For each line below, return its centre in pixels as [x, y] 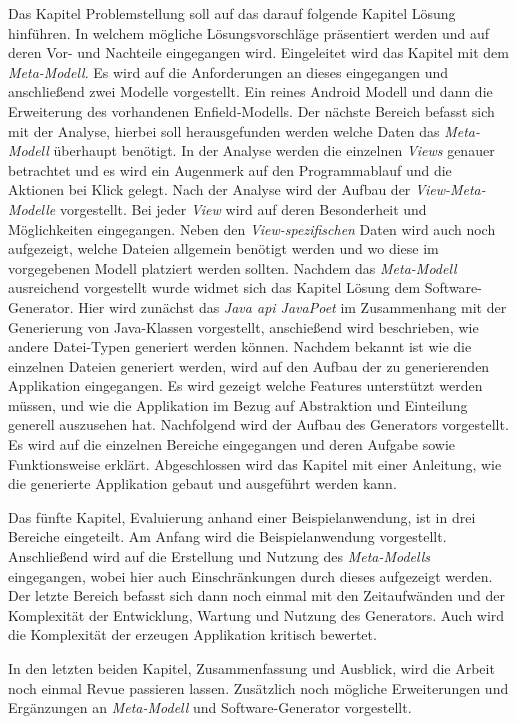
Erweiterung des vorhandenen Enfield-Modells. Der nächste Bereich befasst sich [251, 110]
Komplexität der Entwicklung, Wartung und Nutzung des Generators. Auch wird [256, 614]
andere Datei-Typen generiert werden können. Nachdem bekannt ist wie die [240, 346]
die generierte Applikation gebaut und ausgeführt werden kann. [202, 483]
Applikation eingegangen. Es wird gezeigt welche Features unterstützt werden [245, 385]
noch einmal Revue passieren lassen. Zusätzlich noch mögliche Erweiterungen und [258, 687]
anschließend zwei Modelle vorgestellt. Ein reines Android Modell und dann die [250, 91]
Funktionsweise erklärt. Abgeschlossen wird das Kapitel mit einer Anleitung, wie [255, 463]
